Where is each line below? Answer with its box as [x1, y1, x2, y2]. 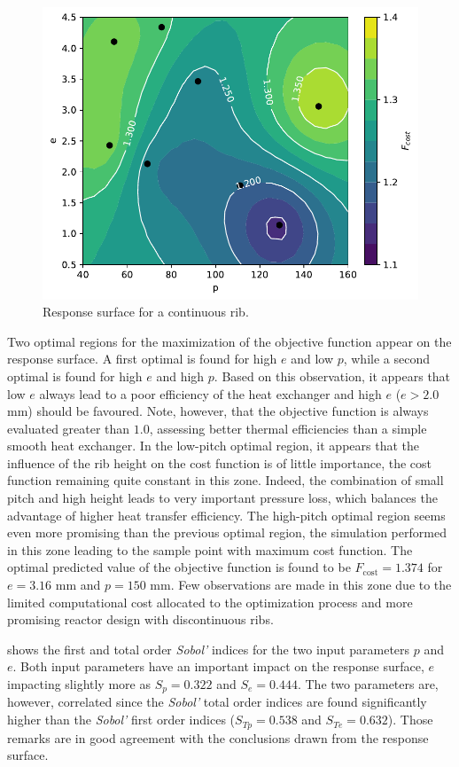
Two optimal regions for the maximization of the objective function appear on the [7, 332, 452, 350]
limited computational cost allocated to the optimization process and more [7, 592, 413, 611]
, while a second [343, 349, 430, 368]
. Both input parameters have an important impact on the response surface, [12, 657, 424, 676]
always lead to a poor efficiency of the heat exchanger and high [39, 384, 382, 403]
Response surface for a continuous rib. [43, 302, 249, 321]
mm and [55, 575, 101, 594]
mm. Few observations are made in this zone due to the [150, 575, 452, 594]
